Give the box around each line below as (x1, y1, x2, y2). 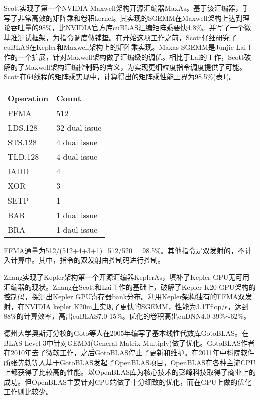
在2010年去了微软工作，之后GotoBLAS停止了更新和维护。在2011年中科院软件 (4, 347, 255, 358)
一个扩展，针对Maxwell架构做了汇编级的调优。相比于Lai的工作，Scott (17, 51, 244, 62)
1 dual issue (56, 209, 98, 221)
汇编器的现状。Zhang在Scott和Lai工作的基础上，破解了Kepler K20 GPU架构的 (4, 281, 256, 292)
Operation (8, 92, 49, 104)
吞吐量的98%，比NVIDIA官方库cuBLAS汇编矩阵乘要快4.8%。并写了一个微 (10, 22, 251, 33)
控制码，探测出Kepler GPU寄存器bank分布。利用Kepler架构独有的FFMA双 (4, 291, 245, 302)
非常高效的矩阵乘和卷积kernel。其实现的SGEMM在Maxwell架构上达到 (17, 12, 243, 23)
